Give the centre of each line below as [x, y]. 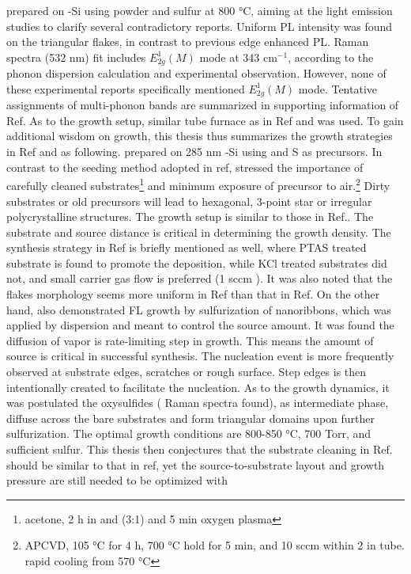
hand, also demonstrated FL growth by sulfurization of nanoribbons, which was [199, 309]
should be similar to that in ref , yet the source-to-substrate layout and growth [196, 464]
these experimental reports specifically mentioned [126, 88]
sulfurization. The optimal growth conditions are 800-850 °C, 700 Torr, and [189, 433]
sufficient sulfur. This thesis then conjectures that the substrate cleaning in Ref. [200, 449]
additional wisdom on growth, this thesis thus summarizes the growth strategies [200, 136]
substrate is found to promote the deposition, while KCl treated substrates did [197, 262]
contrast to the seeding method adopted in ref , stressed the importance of [185, 167]
